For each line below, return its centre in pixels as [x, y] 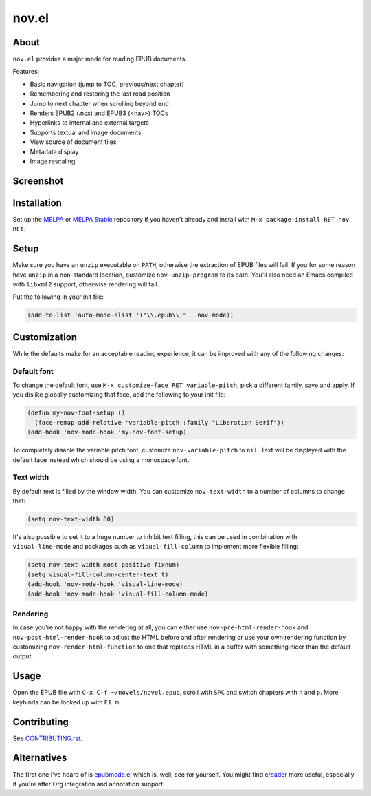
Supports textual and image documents [86, 132]
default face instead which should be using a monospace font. [101, 460]
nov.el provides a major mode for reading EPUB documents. [100, 59]
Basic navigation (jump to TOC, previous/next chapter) [107, 84]
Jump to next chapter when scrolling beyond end [100, 103]
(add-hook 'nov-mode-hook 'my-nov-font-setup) [107, 432]
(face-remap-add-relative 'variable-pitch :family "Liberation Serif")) [160, 422]
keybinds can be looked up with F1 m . [67, 702]
